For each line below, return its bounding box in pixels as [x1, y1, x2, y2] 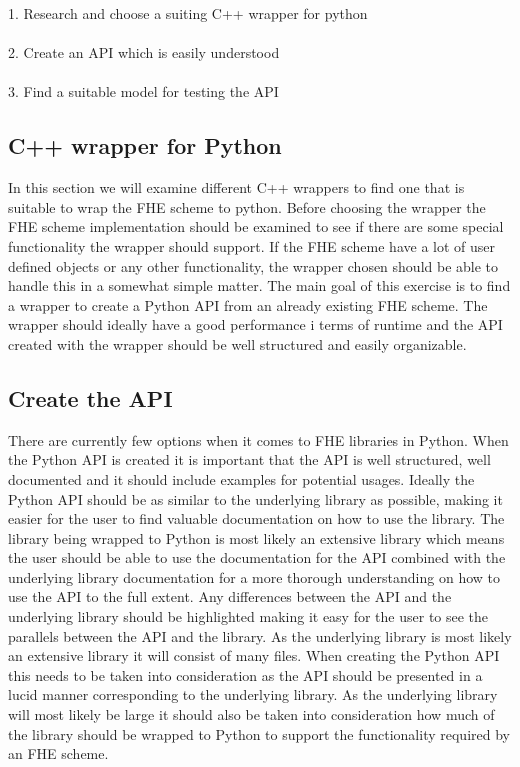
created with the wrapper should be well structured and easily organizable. [8, 333, 467, 354]
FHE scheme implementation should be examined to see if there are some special [8, 216, 504, 237]
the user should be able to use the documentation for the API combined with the [8, 547, 506, 568]
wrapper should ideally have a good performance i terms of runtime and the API [8, 314, 503, 335]
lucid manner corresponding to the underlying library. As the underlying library [8, 684, 498, 705]
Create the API [8, 382, 173, 413]
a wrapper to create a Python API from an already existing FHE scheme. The [8, 294, 488, 315]
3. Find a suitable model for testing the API [8, 81, 279, 102]
